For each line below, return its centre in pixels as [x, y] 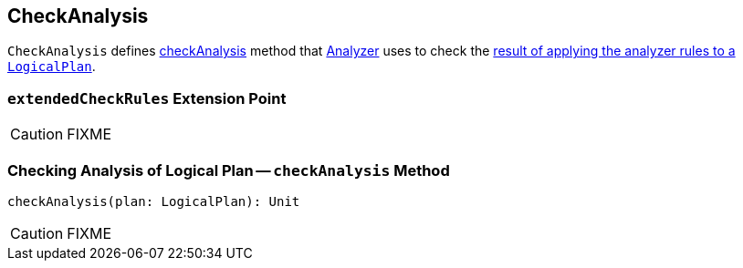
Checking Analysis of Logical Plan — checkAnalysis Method [229, 170]
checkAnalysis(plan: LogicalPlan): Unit [154, 201]
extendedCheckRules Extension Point [147, 98]
